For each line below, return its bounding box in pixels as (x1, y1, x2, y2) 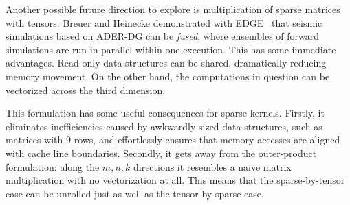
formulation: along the (6, 159, 100, 173)
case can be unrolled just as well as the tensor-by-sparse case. (6, 186, 264, 200)
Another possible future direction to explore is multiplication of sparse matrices (6, 2, 340, 16)
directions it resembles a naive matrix (133, 159, 292, 173)
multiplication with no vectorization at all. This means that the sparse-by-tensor (6, 173, 345, 187)
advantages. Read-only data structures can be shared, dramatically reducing (6, 56, 327, 70)
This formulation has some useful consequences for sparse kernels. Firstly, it (6, 106, 325, 120)
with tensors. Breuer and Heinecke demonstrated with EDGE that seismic (6, 15, 322, 29)
